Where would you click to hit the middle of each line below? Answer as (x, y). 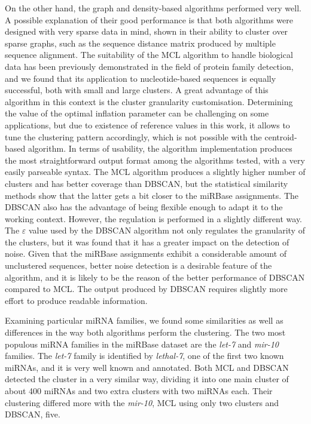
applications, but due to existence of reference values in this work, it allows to (147, 125)
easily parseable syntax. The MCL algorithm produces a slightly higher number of (155, 172)
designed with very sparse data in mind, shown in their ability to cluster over (147, 31)
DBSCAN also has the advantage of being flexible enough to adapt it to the (144, 207)
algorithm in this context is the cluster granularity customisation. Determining (149, 101)
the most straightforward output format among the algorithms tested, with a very (155, 160)
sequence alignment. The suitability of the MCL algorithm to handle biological (149, 55)
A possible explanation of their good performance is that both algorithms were (149, 19)
